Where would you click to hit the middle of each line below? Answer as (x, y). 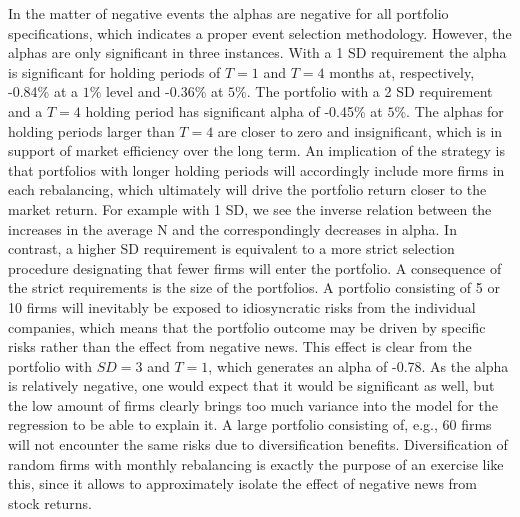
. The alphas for (455, 110)
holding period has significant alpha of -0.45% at (234, 110)
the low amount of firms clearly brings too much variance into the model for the (253, 404)
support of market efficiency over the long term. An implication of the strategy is (257, 150)
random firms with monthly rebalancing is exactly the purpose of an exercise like (256, 463)
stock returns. (50, 502)
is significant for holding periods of (114, 71)
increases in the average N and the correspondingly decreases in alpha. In (232, 228)
